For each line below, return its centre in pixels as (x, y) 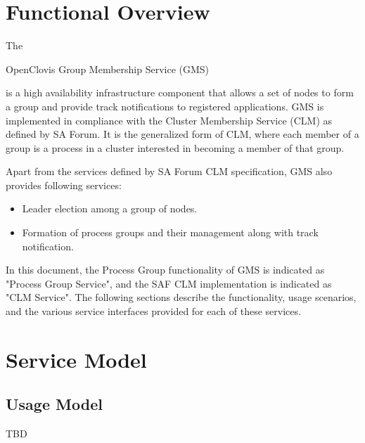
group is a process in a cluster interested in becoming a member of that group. (175, 147)
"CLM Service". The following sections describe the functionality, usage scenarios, (181, 297)
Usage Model (54, 404)
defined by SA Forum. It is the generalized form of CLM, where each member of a (182, 134)
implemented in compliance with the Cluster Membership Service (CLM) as (169, 120)
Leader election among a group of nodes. (110, 208)
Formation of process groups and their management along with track (170, 232)
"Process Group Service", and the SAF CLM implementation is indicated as (169, 283)
